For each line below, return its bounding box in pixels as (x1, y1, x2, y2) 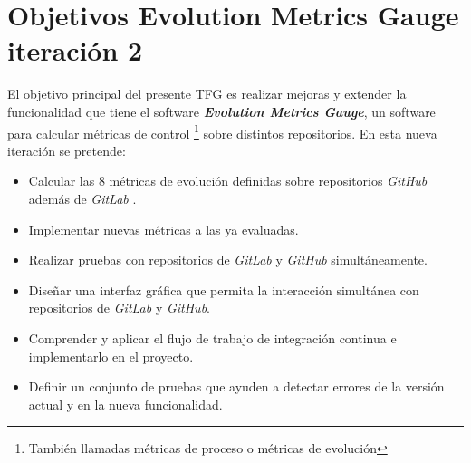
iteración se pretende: (7, 140, 126, 159)
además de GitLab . (28, 188, 137, 207)
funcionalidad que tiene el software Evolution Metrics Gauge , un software (7, 101, 436, 121)
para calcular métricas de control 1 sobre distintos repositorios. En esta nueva (7, 121, 437, 142)
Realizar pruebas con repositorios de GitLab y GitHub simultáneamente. (28, 250, 428, 269)
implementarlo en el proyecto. (28, 346, 194, 365)
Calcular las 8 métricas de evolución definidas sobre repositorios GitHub (28, 171, 428, 190)
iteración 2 (7, 32, 143, 69)
